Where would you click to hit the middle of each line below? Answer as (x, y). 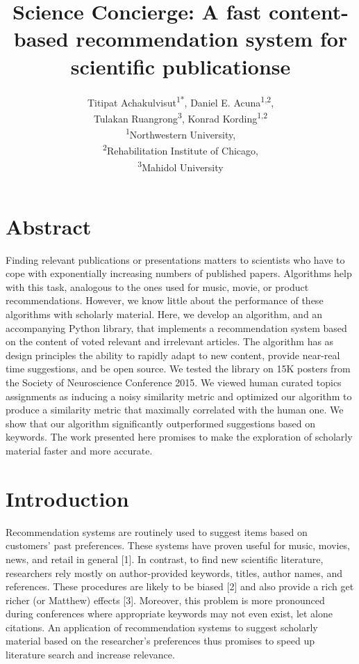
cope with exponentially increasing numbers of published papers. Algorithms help (179, 273)
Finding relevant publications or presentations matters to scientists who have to (175, 259)
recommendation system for (212, 39)
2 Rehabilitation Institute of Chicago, (181, 149)
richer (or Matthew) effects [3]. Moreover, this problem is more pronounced (165, 600)
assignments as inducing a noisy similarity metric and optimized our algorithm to (179, 396)
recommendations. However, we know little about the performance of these (165, 300)
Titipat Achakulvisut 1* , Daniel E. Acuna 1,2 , (181, 101)
